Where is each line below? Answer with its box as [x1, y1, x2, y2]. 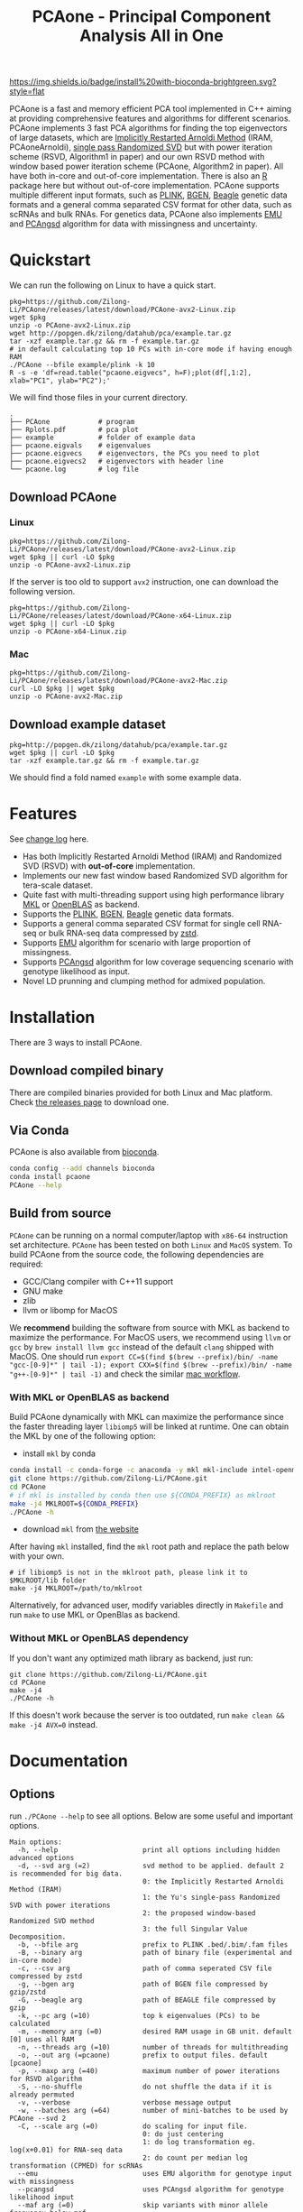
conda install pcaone [9, 1173, 91, 1182]
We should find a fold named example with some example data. [9, 771, 242, 782]
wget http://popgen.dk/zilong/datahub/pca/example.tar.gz [9, 329, 232, 338]
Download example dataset [9, 716, 167, 732]
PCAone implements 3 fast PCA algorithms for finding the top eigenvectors [9, 123, 288, 134]
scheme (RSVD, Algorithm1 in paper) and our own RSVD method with [9, 152, 265, 162]
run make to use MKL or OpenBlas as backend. [9, 1609, 180, 1620]
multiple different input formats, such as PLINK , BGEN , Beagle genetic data [9, 189, 288, 200]
